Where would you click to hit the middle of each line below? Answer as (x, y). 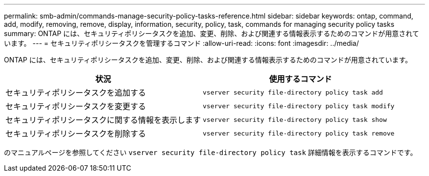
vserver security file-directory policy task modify (299, 106)
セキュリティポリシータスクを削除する (76, 134)
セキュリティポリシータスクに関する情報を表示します (103, 120)
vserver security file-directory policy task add (293, 92)
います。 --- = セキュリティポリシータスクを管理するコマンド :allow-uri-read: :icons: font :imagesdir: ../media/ (181, 43)
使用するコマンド (300, 79)
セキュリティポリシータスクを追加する (76, 93)
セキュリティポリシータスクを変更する (76, 106)
